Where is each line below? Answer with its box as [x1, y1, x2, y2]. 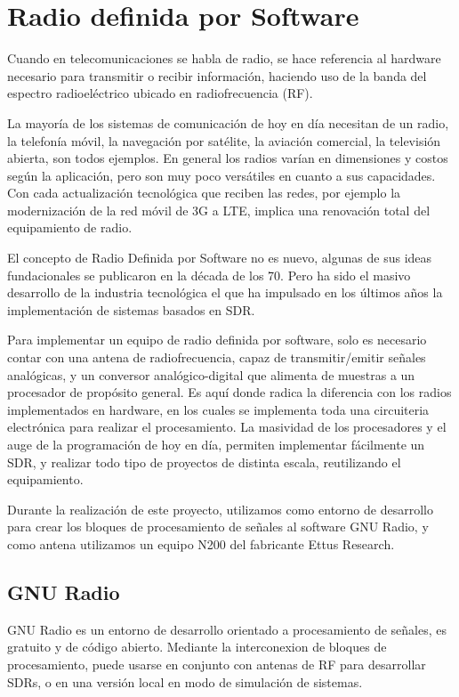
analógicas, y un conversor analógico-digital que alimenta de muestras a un [7, 365, 415, 384]
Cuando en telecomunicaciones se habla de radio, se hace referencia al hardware [7, 49, 441, 68]
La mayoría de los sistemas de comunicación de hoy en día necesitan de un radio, [7, 113, 449, 132]
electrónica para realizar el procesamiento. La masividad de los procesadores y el [7, 417, 447, 436]
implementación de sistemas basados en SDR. [7, 300, 255, 319]
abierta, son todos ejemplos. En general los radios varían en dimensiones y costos [7, 149, 448, 167]
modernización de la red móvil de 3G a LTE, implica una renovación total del [7, 200, 431, 219]
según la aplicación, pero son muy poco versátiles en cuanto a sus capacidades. [7, 166, 436, 184]
